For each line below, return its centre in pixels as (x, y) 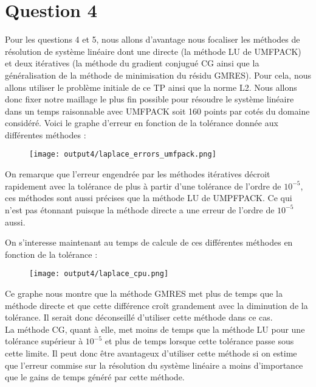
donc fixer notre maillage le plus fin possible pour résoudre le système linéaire (149, 99)
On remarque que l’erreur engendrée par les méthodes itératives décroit (138, 174)
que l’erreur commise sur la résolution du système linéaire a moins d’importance (154, 365)
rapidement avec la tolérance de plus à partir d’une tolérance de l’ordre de (143, 186)
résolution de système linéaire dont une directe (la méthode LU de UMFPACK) (153, 51)
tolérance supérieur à (44, 341)
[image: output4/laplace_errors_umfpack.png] (123, 154)
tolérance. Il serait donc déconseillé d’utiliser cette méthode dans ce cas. (139, 317)
